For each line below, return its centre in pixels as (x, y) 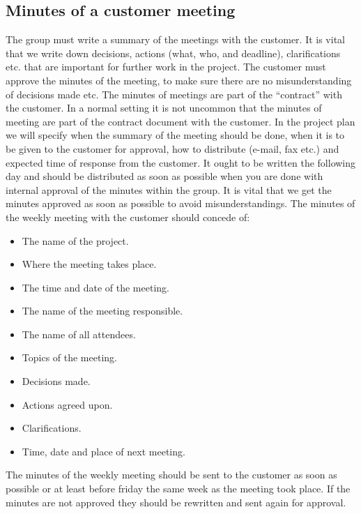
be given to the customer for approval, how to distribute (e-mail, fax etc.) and (172, 148)
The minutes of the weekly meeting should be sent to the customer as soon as (171, 475)
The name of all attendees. (79, 334)
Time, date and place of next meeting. (103, 451)
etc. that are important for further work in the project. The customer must (166, 67)
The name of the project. (75, 240)
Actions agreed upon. (67, 404)
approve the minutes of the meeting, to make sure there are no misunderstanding (179, 80)
